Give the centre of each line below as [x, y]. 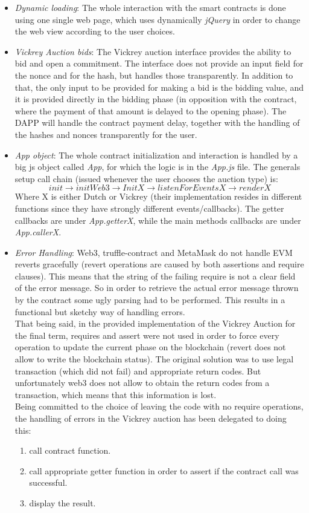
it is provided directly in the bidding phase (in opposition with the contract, [156, 99]
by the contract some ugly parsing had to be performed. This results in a [150, 300]
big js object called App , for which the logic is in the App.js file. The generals [158, 167]
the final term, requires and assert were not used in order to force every [147, 335]
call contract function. [70, 450]
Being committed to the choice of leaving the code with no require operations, [159, 406]
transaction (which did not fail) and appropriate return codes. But [138, 371]
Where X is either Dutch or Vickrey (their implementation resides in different [158, 196]
